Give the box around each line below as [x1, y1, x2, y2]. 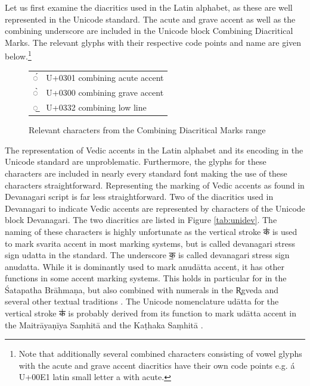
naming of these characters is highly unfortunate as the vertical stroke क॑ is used [5, 225, 297, 237]
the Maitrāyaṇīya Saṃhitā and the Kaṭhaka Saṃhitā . [5, 318, 203, 331]
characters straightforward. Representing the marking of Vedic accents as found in [5, 178, 305, 191]
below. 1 [5, 48, 32, 62]
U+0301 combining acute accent [46, 71, 164, 84]
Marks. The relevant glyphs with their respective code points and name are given [5, 36, 302, 48]
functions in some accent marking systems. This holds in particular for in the [5, 272, 287, 284]
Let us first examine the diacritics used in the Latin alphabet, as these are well [5, 1, 293, 13]
